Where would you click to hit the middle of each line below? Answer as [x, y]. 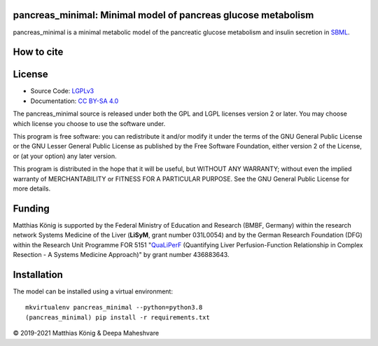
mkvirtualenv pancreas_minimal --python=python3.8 [114, 307]
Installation [38, 274]
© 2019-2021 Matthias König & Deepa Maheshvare [86, 333]
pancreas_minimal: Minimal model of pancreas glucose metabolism [163, 15]
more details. [32, 188]
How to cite [38, 52]
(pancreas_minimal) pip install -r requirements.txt [118, 317]
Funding [31, 208]
